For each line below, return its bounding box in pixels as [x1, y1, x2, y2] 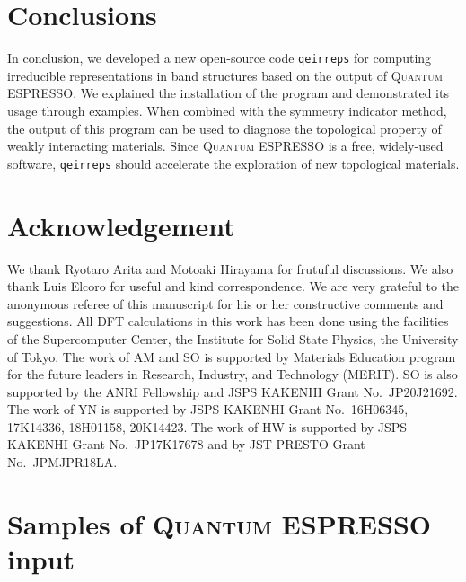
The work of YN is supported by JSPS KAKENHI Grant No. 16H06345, [7, 400, 409, 419]
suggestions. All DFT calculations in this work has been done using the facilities [7, 312, 449, 331]
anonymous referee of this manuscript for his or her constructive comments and [7, 294, 444, 313]
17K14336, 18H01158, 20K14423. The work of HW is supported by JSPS [7, 417, 408, 436]
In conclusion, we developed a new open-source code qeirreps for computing [7, 48, 432, 67]
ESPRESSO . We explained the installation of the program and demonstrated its [7, 84, 449, 102]
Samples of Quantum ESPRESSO [7, 505, 431, 542]
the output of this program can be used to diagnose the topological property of [7, 119, 442, 137]
